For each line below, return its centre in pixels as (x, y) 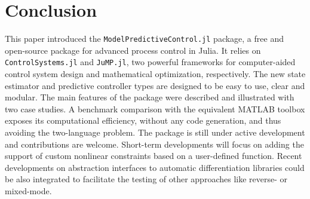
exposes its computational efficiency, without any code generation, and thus (143, 120)
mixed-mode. (28, 190)
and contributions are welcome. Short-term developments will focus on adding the (154, 144)
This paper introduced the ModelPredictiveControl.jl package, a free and (144, 39)
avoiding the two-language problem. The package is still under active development (155, 132)
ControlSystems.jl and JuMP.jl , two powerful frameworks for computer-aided (150, 62)
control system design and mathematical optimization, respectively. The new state (155, 74)
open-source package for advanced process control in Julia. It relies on (133, 50)
